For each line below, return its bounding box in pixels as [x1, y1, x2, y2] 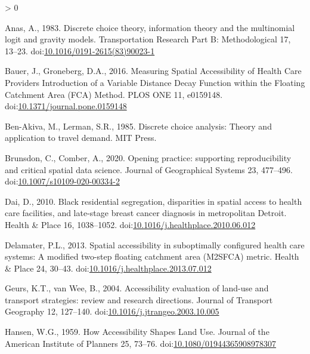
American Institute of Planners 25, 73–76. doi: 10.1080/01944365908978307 [5, 337, 277, 349]
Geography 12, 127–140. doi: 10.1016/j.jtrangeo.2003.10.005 [5, 305, 219, 318]
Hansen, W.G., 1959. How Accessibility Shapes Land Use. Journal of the [5, 325, 269, 338]
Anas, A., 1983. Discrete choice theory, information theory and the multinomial [5, 21, 295, 33]
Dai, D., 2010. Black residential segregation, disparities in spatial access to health [5, 195, 302, 207]
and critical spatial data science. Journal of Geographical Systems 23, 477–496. [5, 163, 293, 176]
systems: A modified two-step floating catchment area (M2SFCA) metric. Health [5, 250, 299, 263]
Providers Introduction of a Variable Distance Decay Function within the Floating [5, 76, 305, 88]
